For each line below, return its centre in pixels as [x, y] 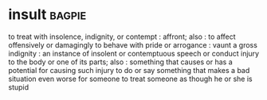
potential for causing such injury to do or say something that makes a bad [129, 70]
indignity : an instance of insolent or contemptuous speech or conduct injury [134, 53]
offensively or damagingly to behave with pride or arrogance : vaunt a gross [133, 44]
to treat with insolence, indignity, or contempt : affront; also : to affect [122, 37]
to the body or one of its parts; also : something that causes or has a [120, 62]
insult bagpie [47, 15]
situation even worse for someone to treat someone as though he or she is [130, 79]
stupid [19, 87]
